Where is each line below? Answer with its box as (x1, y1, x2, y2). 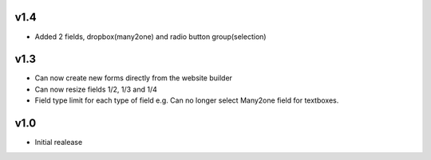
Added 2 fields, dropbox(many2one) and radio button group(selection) (34, 32, 267, 41)
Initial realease (34, 138, 83, 147)
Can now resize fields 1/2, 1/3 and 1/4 (34, 84, 157, 94)
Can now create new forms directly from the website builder (34, 73, 233, 83)
